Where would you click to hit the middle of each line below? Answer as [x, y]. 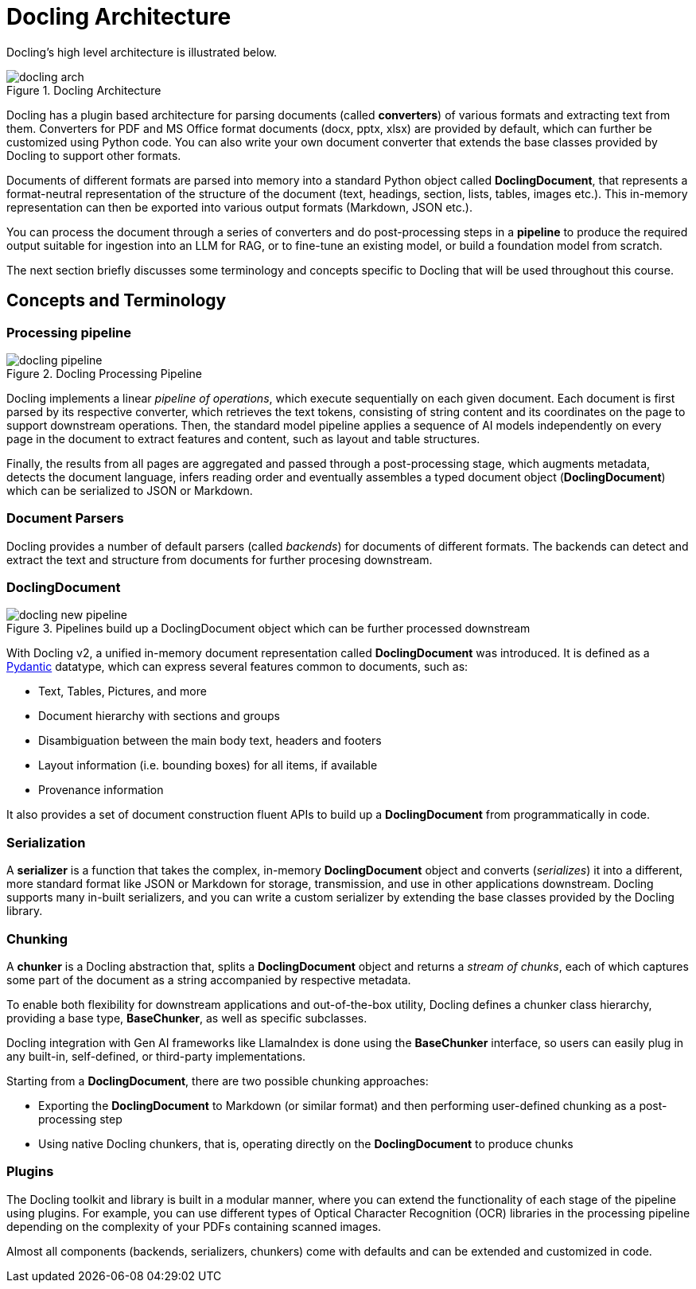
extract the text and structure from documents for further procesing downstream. [220, 559]
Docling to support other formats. [94, 155]
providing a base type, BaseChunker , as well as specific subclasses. [187, 1018]
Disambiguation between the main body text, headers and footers [210, 741]
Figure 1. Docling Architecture [84, 90]
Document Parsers [65, 518]
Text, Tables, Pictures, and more [122, 691]
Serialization [46, 842]
